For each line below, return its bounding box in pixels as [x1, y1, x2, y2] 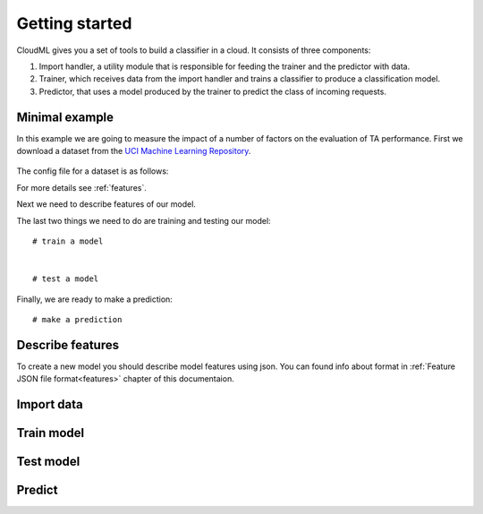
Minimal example [16, 109, 114, 124]
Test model [16, 454, 80, 469]
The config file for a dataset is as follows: [16, 166, 169, 176]
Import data [16, 397, 84, 412]
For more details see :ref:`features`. [16, 182, 148, 193]
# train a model [32, 236, 104, 246]
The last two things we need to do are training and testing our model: [16, 215, 272, 226]
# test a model [32, 274, 99, 284]
